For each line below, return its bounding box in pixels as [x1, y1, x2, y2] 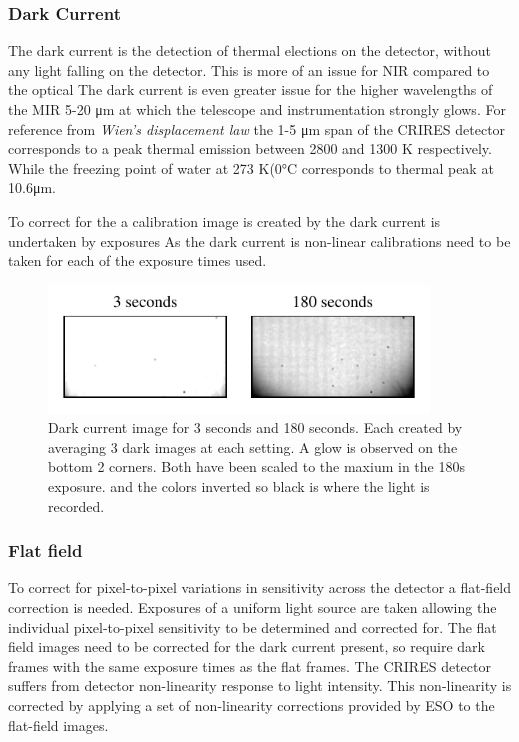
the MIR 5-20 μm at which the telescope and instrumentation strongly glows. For [8, 99, 506, 119]
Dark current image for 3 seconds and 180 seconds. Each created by [48, 417, 463, 438]
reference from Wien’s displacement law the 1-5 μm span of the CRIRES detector [8, 118, 506, 139]
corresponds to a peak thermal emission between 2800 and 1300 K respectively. [8, 138, 492, 159]
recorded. [48, 495, 105, 516]
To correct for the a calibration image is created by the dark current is [8, 210, 441, 231]
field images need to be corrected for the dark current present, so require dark [8, 636, 485, 657]
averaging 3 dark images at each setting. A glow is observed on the [48, 436, 458, 457]
